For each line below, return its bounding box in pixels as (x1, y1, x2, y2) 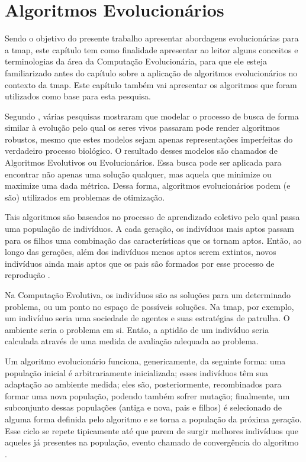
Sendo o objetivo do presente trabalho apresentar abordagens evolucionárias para (5, 32, 299, 44)
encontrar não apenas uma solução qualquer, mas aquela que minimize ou (5, 167, 272, 180)
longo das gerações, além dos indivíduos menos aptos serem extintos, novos (5, 245, 276, 258)
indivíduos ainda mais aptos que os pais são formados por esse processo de (5, 257, 275, 269)
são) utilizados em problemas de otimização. (5, 190, 165, 203)
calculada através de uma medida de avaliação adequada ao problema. (5, 335, 259, 347)
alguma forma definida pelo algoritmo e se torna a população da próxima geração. (5, 412, 302, 425)
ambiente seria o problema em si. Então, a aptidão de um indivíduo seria (5, 323, 269, 335)
